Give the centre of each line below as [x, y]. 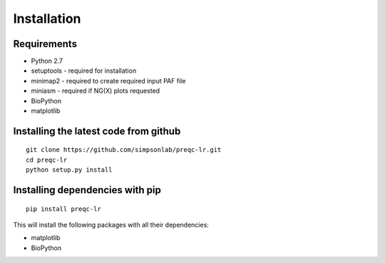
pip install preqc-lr [63, 209]
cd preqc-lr [47, 160]
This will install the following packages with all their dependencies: [111, 225]
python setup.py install [69, 170]
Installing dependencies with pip [87, 190]
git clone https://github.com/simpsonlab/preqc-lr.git [124, 150]
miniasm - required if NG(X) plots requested [96, 91]
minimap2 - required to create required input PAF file [108, 81]
